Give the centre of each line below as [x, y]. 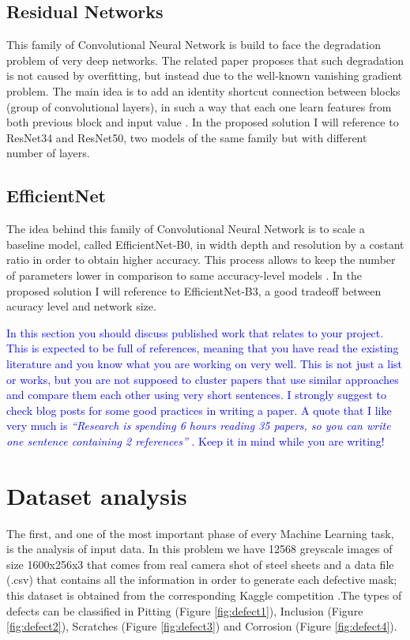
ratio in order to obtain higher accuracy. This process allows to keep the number [201, 260]
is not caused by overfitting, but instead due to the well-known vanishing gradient [205, 75]
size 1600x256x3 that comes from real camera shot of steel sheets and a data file [200, 564]
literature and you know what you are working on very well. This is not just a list [205, 363]
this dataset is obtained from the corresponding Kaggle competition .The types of [204, 595]
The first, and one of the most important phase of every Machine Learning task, [200, 533]
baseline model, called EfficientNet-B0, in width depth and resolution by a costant [205, 244]
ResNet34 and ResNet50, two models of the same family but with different [187, 137]
